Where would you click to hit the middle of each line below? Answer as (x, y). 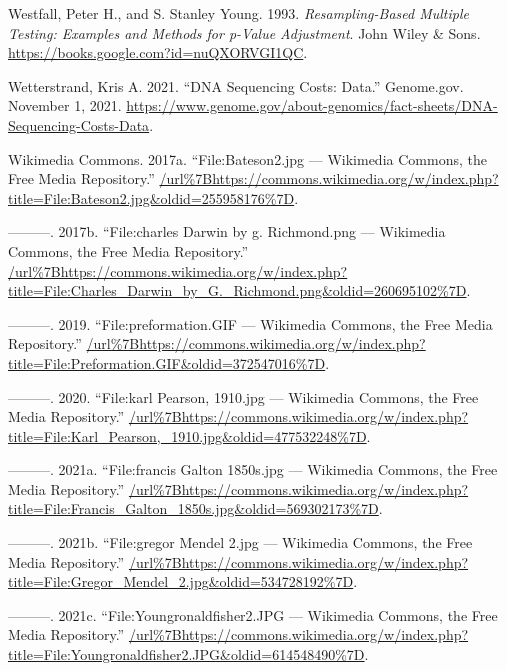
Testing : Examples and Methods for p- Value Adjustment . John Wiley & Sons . (244, 32)
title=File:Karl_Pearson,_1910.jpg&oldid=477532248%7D (187, 435)
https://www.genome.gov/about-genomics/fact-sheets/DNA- (312, 105)
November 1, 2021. (65, 105)
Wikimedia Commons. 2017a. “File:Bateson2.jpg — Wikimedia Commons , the (247, 158)
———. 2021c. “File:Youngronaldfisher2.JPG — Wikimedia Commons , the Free (253, 614)
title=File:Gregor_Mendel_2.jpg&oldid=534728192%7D (181, 581)
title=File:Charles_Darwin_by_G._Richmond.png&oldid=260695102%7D (237, 290)
